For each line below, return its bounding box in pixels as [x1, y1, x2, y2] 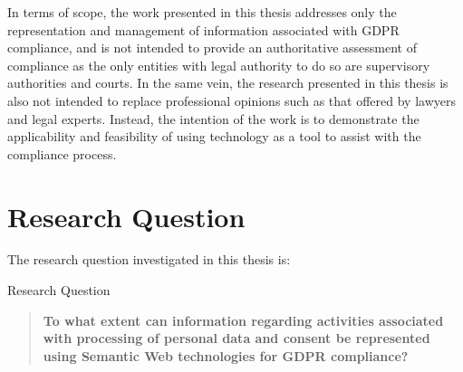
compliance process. [7, 144, 117, 163]
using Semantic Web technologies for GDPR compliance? [43, 346, 409, 365]
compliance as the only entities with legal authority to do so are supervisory [7, 55, 430, 74]
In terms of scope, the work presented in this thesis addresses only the [7, 3, 397, 21]
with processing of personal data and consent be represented [43, 329, 430, 348]
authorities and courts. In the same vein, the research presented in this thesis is [7, 73, 449, 92]
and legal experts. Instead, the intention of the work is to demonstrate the [7, 109, 420, 128]
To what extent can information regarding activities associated [43, 310, 444, 329]
